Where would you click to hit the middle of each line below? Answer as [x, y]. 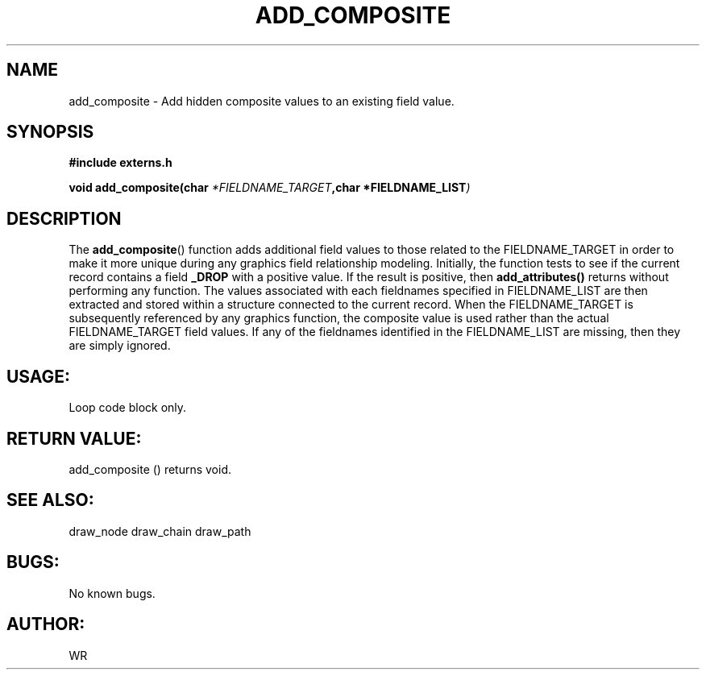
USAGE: [39, 376]
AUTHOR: [46, 624]
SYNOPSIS [50, 132]
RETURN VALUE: [74, 438]
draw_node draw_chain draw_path [160, 531]
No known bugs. [112, 593]
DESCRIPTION [64, 218]
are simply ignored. [120, 346]
